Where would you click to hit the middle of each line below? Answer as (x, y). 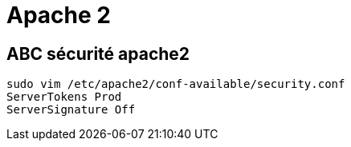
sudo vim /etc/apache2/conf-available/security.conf (176, 84)
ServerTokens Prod (64, 97)
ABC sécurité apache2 (98, 54)
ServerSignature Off (71, 110)
